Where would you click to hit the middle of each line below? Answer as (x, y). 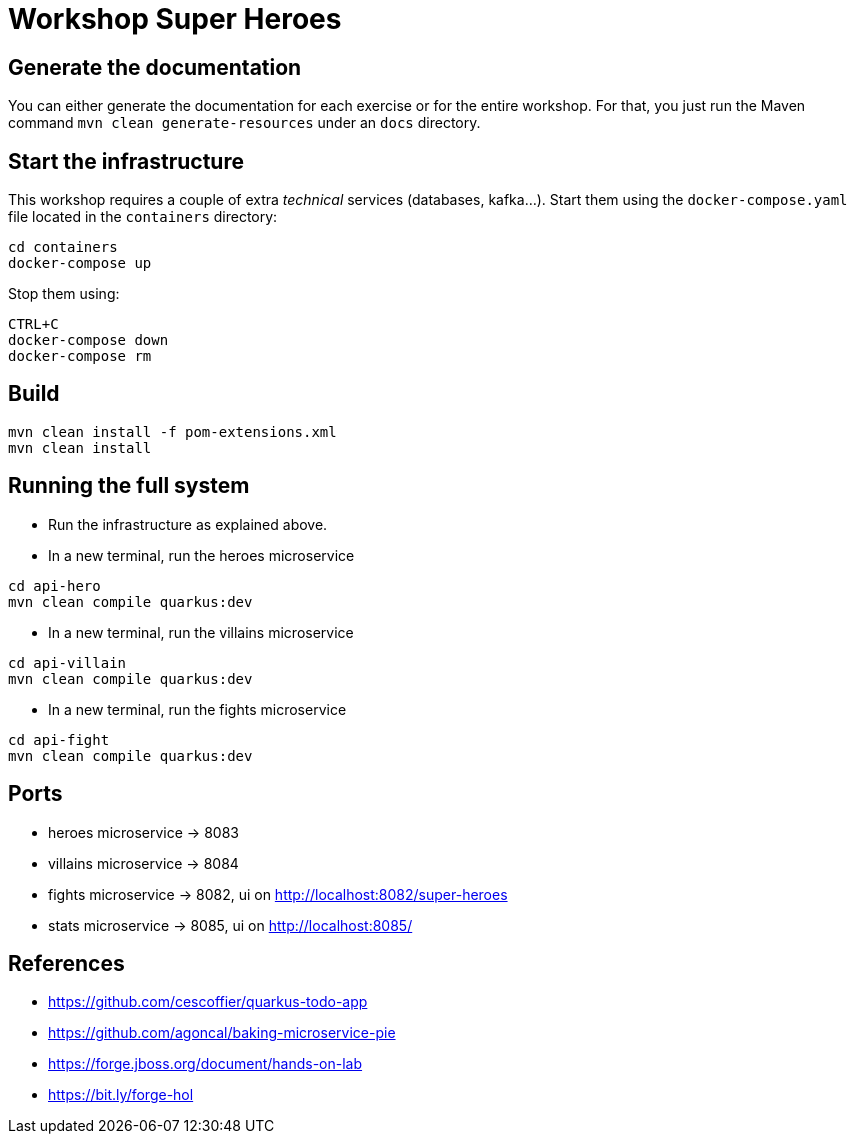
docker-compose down (88, 340)
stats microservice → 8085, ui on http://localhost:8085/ (230, 925)
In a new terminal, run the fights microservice (197, 709)
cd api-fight (59, 739)
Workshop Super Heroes (175, 19)
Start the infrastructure (126, 161)
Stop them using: (64, 294)
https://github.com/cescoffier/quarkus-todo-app (208, 1002)
